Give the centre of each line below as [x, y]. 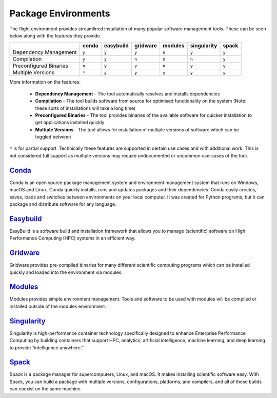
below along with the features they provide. [55, 35]
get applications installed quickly [70, 123]
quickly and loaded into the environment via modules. [66, 272]
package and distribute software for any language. [63, 204]
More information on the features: [45, 82]
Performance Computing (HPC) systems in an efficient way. [73, 238]
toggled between [53, 137]
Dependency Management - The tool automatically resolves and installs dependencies [127, 94]
